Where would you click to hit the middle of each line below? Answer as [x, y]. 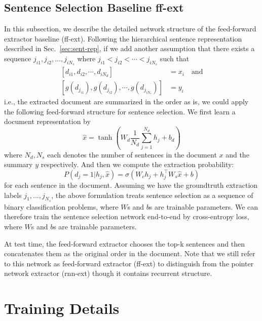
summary [18, 164]
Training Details [62, 308]
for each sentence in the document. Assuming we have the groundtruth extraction [131, 185]
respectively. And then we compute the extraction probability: [137, 164]
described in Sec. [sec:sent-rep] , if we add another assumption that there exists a [129, 48]
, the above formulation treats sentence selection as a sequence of [152, 195]
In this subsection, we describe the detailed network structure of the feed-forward [130, 29]
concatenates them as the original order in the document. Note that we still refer [130, 253]
